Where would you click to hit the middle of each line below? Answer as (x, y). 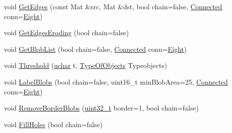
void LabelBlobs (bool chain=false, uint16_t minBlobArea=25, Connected (116, 81)
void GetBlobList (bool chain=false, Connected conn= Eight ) (95, 49)
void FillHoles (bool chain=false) (53, 124)
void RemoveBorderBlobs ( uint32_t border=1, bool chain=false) (101, 108)
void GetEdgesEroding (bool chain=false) (66, 33)
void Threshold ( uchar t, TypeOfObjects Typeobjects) (86, 65)
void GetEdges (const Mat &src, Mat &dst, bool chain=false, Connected (113, 6)
